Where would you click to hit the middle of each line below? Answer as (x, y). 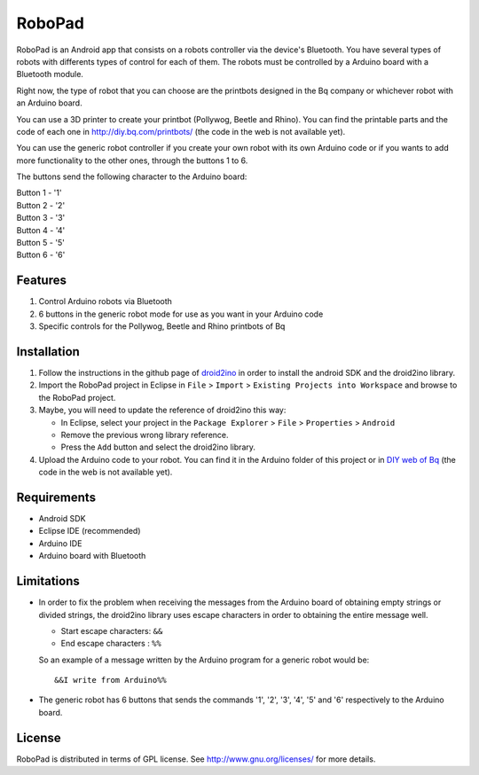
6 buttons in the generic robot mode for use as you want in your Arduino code (181, 314)
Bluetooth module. (50, 74)
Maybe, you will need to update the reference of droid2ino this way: (162, 410)
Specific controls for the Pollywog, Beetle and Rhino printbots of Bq (162, 326)
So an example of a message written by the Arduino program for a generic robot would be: (204, 660)
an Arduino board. (50, 103)
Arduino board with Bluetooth (92, 556)
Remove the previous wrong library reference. (145, 434)
